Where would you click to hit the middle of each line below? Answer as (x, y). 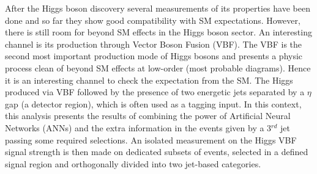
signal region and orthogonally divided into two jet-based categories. (133, 163)
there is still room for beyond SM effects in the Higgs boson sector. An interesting (158, 32)
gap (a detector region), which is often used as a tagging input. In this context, (153, 103)
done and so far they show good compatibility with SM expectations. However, (153, 20)
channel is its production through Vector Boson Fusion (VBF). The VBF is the (154, 44)
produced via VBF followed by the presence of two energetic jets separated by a (155, 92)
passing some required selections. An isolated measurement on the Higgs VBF (151, 140)
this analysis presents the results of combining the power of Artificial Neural (148, 116)
